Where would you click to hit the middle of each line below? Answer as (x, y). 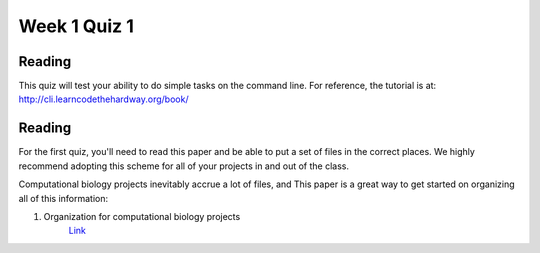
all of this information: (63, 198)
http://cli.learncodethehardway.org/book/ (103, 99)
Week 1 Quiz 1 (76, 26)
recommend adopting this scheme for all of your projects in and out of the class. (184, 166)
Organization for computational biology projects (142, 216)
